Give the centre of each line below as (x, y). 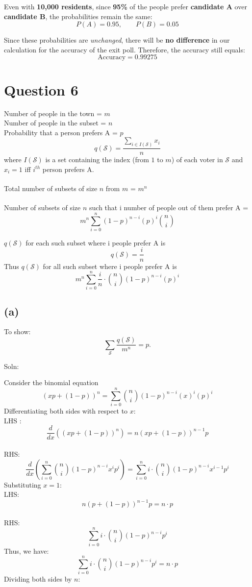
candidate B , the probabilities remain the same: (78, 16)
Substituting (23, 484)
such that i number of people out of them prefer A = (169, 208)
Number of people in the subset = (55, 123)
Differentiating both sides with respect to (66, 411)
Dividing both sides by (38, 579)
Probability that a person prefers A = (61, 132)
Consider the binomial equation (51, 382)
